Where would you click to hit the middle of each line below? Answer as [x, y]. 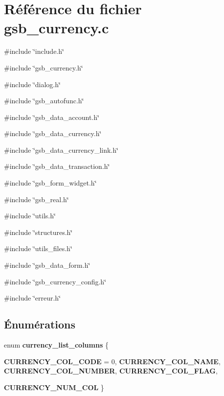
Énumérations [40, 324]
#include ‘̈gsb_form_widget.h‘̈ [50, 183]
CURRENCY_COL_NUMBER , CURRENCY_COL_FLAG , [111, 371]
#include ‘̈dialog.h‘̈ [32, 84]
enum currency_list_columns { [56, 345]
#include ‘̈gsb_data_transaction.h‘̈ [57, 166]
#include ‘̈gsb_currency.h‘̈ [44, 67]
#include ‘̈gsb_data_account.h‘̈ [52, 117]
